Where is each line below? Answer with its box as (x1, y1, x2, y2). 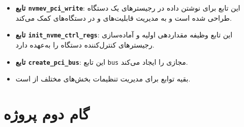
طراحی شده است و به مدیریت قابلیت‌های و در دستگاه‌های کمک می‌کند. (15, 12, 232, 23)
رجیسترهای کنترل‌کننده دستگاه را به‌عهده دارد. (15, 39, 155, 50)
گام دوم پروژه (4, 103, 89, 123)
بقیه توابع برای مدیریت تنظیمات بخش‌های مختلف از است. (15, 73, 191, 84)
